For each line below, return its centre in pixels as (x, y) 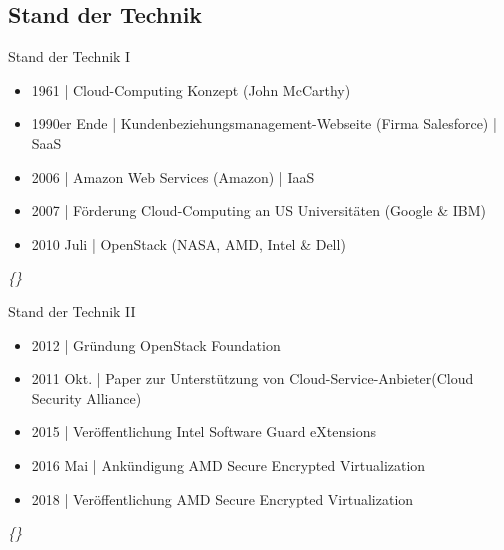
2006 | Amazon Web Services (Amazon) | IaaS (173, 176)
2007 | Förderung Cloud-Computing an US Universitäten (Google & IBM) (259, 210)
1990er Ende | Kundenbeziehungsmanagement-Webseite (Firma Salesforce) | (264, 123)
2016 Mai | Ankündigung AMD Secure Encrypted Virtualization (228, 464)
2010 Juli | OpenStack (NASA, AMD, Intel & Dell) (188, 243)
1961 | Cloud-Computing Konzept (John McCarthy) (191, 89)
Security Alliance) (86, 397)
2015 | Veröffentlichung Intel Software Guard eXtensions (203, 431)
